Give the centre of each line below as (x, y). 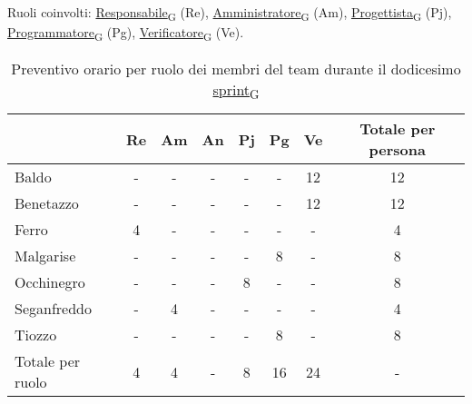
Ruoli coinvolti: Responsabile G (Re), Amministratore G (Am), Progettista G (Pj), (230, 13)
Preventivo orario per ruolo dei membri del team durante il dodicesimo (236, 69)
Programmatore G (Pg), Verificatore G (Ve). (126, 33)
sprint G (236, 91)
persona (397, 150)
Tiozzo (36, 335)
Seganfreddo (53, 309)
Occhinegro (50, 282)
